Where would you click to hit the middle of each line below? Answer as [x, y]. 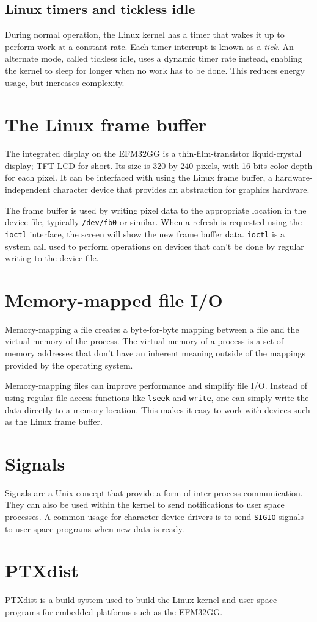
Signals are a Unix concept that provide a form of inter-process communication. [154, 492]
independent [28, 190]
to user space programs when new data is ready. [95, 528]
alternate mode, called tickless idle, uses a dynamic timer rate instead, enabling [154, 58]
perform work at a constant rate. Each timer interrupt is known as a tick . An [149, 46]
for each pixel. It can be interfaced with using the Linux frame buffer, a [139, 177]
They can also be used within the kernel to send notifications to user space [145, 504]
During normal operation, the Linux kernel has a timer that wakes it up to [145, 34]
